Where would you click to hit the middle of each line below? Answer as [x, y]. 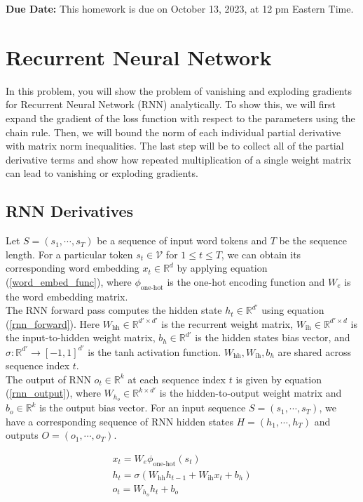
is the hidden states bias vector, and [273, 337]
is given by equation [279, 379]
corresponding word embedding [73, 268]
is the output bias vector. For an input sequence [143, 408]
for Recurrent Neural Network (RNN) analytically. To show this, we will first [171, 104]
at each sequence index [177, 379]
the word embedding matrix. [67, 296]
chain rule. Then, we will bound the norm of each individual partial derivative [173, 132]
